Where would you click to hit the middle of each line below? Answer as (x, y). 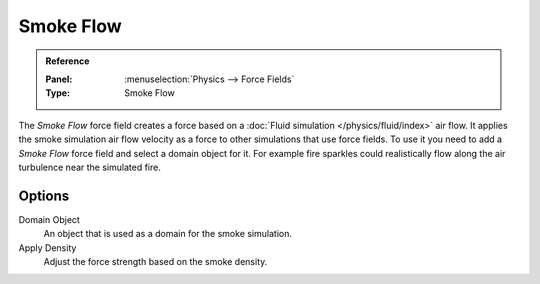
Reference (67, 61)
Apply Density (47, 247)
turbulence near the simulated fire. (90, 167)
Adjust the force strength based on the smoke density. (155, 261)
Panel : (59, 79)
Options (44, 195)
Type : (57, 93)
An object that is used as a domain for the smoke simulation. (167, 234)
